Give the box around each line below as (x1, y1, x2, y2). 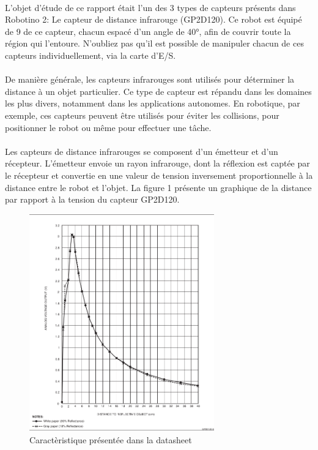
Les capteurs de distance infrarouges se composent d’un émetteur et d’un (5, 144, 278, 157)
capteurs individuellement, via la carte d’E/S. (5, 48, 176, 61)
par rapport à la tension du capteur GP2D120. (5, 193, 180, 206)
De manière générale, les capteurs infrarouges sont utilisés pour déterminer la (5, 73, 295, 86)
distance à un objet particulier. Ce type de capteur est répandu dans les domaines (5, 84, 312, 97)
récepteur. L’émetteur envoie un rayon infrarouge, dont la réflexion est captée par (5, 157, 310, 170)
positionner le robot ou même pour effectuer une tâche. (5, 121, 212, 133)
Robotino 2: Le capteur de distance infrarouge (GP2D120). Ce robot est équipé (5, 13, 302, 26)
